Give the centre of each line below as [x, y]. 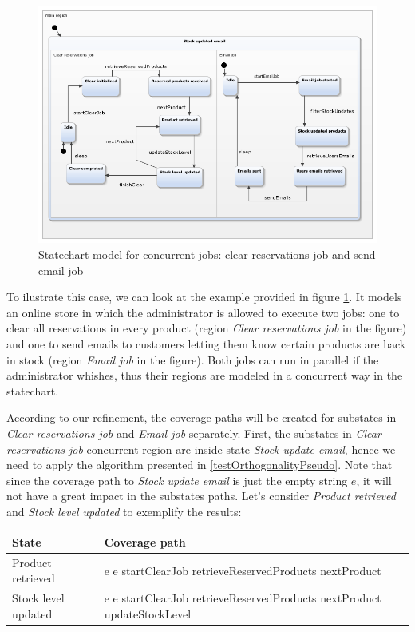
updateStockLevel [148, 613]
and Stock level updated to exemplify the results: [124, 511]
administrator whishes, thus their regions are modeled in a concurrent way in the [205, 375]
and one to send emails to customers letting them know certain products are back [206, 343]
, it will [374, 480]
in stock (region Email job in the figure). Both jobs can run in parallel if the [193, 359]
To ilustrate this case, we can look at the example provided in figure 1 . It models [204, 297]
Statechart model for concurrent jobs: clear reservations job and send [207, 254]
